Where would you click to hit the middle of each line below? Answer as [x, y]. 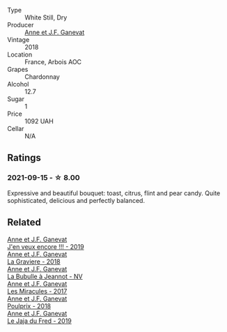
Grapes [18, 69]
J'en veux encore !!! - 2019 [46, 246]
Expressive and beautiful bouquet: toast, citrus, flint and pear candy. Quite [114, 193]
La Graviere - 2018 [34, 262]
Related [24, 222]
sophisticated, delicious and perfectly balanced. [76, 200]
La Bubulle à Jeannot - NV [45, 276]
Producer [21, 25]
